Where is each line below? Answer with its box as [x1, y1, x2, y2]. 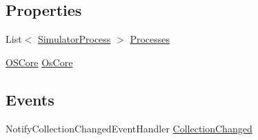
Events [6, 88, 54, 110]
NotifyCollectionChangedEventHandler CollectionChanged [6, 121, 252, 135]
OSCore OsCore [6, 54, 73, 69]
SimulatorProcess [37, 32, 111, 46]
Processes [130, 32, 170, 46]
